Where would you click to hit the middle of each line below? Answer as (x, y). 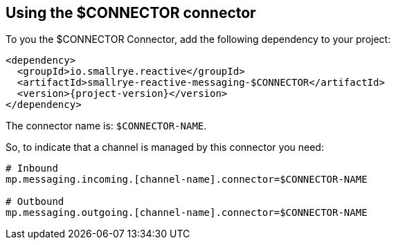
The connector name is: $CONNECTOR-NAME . (106, 126)
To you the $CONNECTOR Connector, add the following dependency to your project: (198, 39)
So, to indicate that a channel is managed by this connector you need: (165, 147)
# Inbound (32, 169)
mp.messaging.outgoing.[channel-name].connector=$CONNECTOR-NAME (187, 213)
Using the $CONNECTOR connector (131, 13)
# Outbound (35, 202)
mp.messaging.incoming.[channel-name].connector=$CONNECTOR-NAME (187, 180)
